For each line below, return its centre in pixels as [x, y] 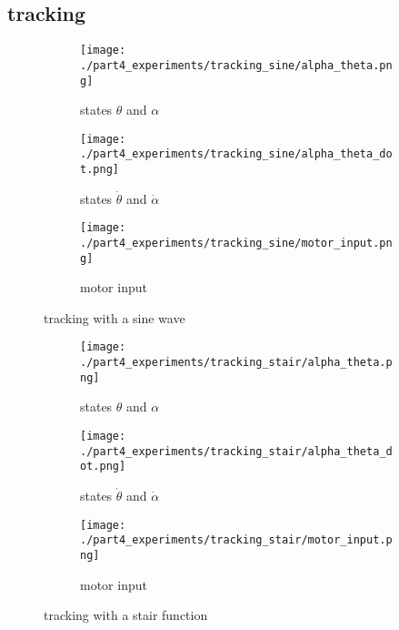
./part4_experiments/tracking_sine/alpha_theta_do [236, 154]
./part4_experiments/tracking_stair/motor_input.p [236, 540]
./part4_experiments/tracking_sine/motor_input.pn [236, 243]
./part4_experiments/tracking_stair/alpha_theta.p [236, 363]
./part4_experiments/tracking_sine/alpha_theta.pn [236, 65]
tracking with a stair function [126, 615]
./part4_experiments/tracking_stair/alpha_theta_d [236, 451]
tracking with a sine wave [115, 317]
